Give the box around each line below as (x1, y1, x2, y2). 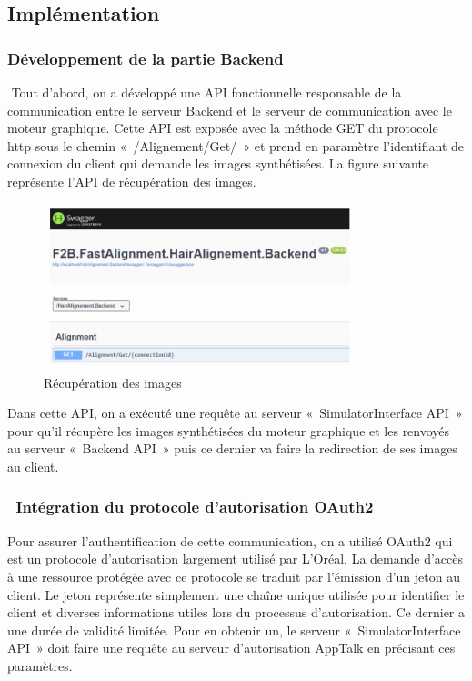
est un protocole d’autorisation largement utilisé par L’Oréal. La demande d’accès (7, 549, 464, 568)
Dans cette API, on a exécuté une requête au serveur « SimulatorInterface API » (7, 403, 463, 422)
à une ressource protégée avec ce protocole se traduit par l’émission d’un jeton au (7, 566, 460, 585)
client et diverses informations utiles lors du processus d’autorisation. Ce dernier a (7, 603, 466, 622)
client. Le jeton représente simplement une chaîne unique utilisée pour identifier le (7, 584, 465, 604)
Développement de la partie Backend (7, 46, 284, 69)
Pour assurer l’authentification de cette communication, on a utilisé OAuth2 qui (7, 531, 453, 550)
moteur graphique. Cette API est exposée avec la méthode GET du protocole (7, 118, 438, 137)
